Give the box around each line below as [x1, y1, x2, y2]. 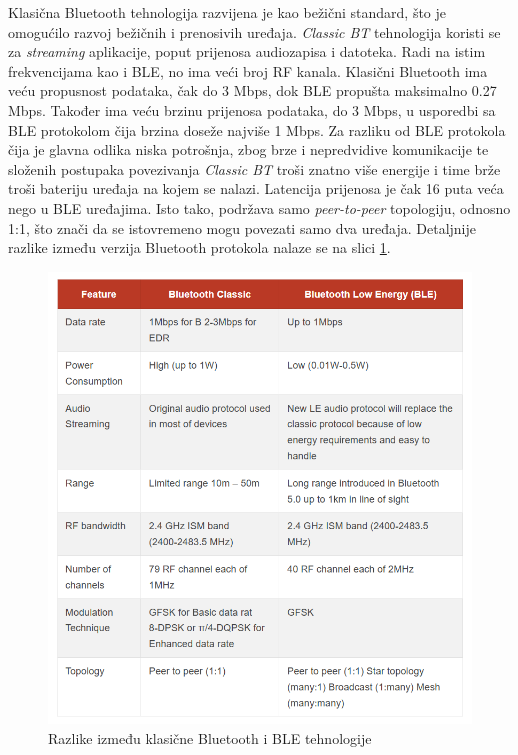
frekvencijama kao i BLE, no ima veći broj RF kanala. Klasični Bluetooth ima [8, 60, 488, 81]
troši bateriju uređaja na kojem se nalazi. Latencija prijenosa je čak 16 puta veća [8, 178, 504, 199]
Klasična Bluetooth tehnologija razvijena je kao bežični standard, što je [8, 2, 447, 22]
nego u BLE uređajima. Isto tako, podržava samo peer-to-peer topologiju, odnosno [8, 197, 511, 218]
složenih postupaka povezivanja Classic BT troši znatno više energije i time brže [8, 158, 501, 179]
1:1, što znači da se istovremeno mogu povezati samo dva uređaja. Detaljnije [8, 217, 476, 238]
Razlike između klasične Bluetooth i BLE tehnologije [48, 727, 372, 748]
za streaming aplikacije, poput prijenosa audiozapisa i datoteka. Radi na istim [8, 41, 486, 62]
